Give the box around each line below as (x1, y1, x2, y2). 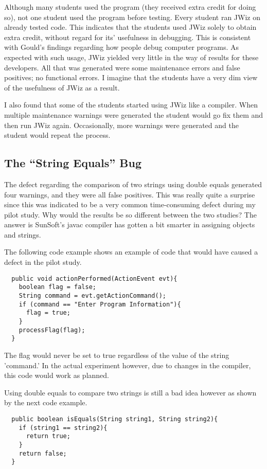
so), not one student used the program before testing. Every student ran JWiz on (4, 11, 260, 22)
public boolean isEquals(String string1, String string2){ (11, 415, 218, 423)
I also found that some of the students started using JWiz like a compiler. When (4, 99, 258, 110)
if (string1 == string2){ (19, 424, 108, 431)
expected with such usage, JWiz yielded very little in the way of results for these (4, 51, 259, 62)
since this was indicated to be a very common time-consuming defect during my (4, 199, 256, 210)
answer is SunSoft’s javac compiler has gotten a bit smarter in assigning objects (4, 219, 255, 230)
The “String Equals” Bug (4, 155, 142, 171)
